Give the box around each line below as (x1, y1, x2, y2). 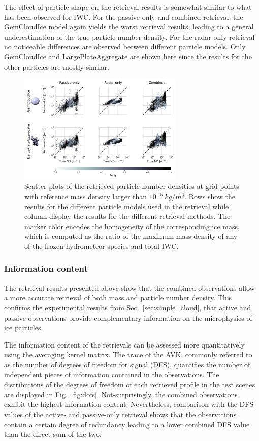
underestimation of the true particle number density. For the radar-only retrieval (4, 31, 255, 42)
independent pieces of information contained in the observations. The (4, 369, 219, 380)
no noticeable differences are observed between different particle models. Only (4, 41, 246, 52)
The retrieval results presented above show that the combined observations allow (4, 282, 255, 293)
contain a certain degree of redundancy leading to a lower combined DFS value (4, 419, 250, 429)
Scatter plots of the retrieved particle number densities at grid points (24, 181, 239, 192)
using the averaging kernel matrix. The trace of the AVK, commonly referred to (4, 349, 252, 360)
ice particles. (4, 322, 43, 333)
